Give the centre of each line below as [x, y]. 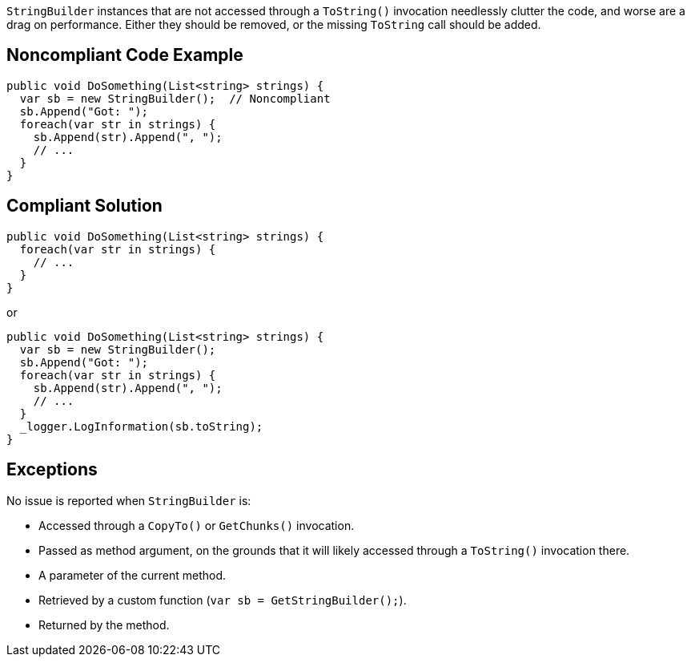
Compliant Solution [84, 206]
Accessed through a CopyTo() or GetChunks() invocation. [197, 525]
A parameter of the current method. [133, 575]
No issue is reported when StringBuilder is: [129, 500]
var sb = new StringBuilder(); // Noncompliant [175, 98]
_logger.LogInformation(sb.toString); [141, 426]
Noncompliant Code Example [125, 55]
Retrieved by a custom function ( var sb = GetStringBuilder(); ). [223, 600]
